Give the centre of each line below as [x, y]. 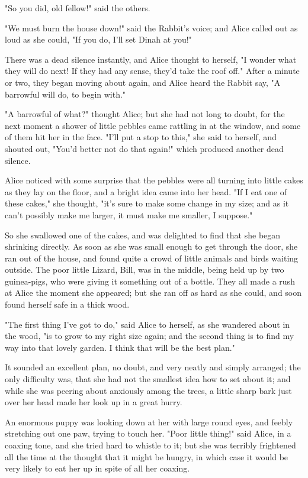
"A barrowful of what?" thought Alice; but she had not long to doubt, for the [145, 114]
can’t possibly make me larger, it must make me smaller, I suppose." [129, 214]
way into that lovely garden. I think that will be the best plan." [120, 347]
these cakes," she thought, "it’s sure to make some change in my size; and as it [147, 203]
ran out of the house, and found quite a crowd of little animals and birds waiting [152, 258]
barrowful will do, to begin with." [65, 94]
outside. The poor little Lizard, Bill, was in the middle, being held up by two [145, 269]
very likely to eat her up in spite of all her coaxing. [97, 468]
